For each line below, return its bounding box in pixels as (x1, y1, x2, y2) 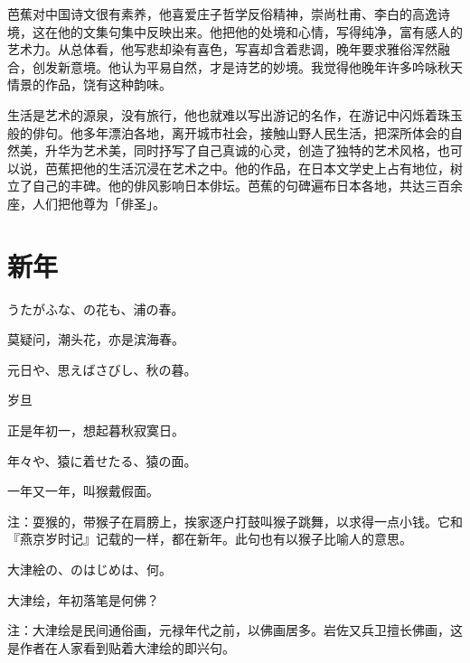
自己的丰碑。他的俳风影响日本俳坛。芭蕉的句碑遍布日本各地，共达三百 (32, 176, 450, 195)
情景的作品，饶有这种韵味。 (7, 75, 172, 94)
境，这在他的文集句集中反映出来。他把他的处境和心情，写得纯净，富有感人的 (7, 22, 463, 41)
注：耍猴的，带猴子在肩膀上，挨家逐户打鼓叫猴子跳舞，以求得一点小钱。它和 (7, 511, 463, 530)
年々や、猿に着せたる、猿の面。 (7, 451, 197, 470)
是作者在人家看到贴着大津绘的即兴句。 (7, 638, 235, 657)
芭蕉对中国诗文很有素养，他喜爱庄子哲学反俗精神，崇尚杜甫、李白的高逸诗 (7, 5, 450, 23)
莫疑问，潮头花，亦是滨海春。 (7, 330, 184, 349)
